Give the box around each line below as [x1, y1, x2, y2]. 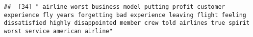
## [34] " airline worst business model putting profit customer [4, 3, 226, 10]
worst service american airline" [4, 27, 113, 35]
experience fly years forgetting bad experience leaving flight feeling [4, 11, 246, 18]
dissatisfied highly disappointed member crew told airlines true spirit [4, 19, 250, 27]
